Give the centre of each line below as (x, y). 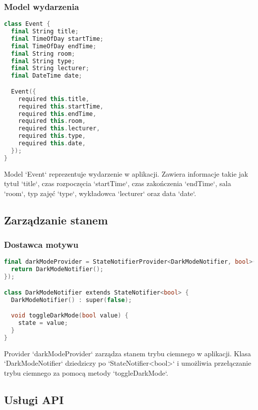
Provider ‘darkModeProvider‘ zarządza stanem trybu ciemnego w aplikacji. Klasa (128, 353)
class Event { (27, 24)
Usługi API (34, 399)
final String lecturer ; (50, 68)
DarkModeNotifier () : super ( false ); (71, 300)
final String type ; (43, 61)
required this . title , (54, 99)
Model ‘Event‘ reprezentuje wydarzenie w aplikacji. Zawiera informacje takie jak (126, 173)
